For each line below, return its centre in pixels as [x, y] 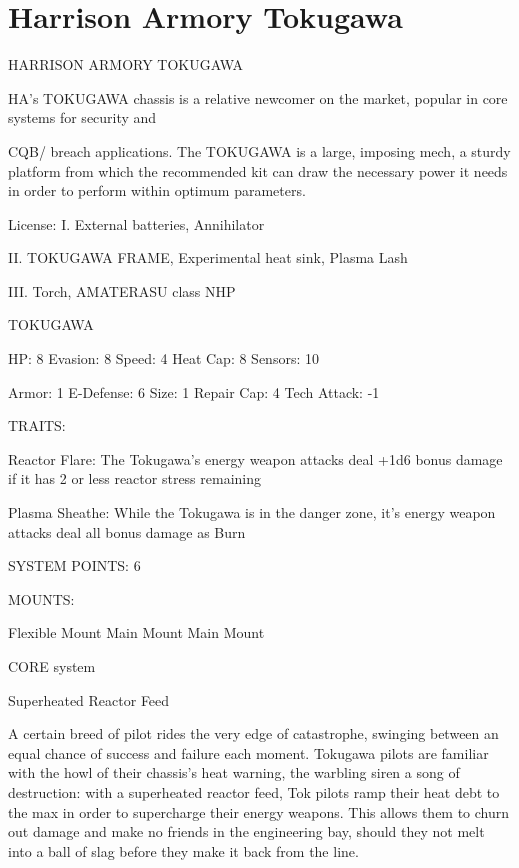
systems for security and [82, 117]
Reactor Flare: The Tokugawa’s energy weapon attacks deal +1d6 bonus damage [255, 458]
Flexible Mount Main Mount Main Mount [136, 632]
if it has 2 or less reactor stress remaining [135, 478]
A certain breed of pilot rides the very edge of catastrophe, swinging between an [253, 733]
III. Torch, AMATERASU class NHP [122, 290]
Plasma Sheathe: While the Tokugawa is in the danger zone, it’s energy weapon [252, 512]
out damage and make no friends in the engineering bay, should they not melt [246, 831]
